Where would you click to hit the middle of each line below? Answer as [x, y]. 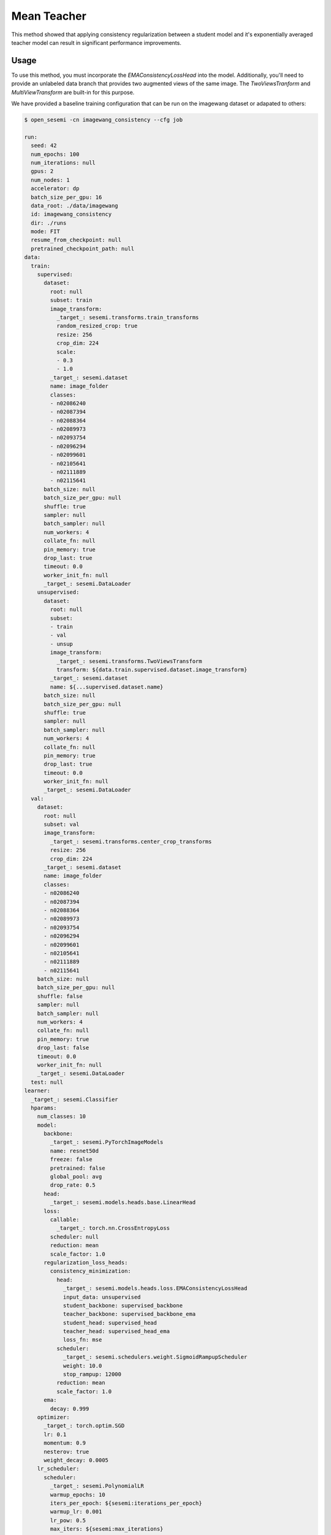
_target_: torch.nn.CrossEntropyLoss [113, 1228]
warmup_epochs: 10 [78, 1494]
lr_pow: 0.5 [68, 1520]
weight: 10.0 [82, 1366]
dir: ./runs [49, 223]
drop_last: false [63, 1048]
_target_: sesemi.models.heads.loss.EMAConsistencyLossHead [155, 1288]
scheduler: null [74, 1237]
